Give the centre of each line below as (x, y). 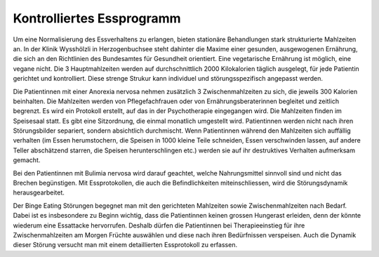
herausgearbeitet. (39, 192)
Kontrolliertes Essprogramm (97, 18)
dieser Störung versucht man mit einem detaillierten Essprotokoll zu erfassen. (125, 245)
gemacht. (27, 160)
